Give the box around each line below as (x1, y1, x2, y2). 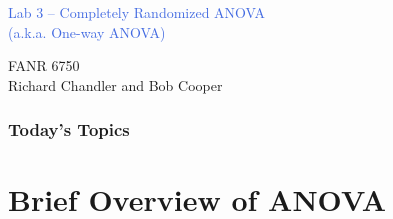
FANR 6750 (8, 55, 80, 76)
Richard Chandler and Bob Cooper (8, 74, 223, 95)
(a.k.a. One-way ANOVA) (8, 21, 166, 42)
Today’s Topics (8, 117, 130, 142)
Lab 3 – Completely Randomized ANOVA (8, 2, 266, 22)
